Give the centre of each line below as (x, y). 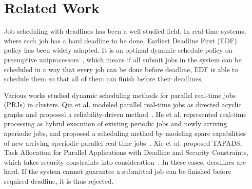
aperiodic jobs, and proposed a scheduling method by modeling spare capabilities (125, 133)
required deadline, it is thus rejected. (59, 181)
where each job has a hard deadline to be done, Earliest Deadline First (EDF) (120, 40)
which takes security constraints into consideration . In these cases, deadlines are (125, 161)
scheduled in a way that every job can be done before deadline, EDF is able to (121, 69)
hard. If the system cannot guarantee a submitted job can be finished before (118, 171)
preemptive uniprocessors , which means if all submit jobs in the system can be (123, 59)
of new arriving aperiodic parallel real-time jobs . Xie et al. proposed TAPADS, (123, 142)
